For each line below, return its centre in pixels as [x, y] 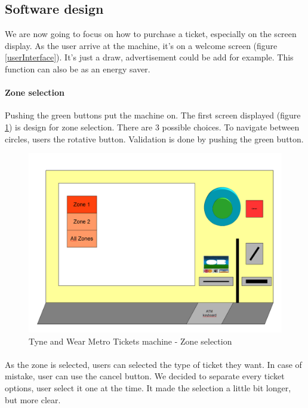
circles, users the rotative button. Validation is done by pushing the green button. [154, 138]
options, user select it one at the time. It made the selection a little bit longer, [148, 387]
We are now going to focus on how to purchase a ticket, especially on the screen [151, 34]
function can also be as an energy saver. [78, 68]
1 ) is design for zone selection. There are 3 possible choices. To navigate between [152, 127]
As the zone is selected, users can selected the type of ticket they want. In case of [153, 364]
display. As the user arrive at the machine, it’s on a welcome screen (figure [141, 45]
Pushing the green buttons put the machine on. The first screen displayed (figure [153, 115]
